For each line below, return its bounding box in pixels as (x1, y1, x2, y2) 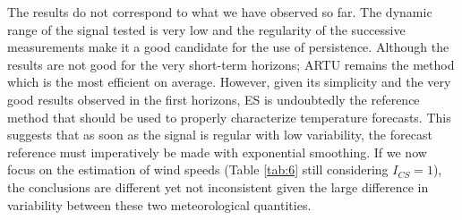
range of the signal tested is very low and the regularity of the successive (7, 20, 406, 38)
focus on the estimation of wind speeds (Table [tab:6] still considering (7, 160, 389, 179)
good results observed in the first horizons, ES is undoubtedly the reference (7, 89, 420, 108)
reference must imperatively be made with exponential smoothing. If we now (7, 142, 427, 161)
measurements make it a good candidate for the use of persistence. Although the (7, 38, 449, 56)
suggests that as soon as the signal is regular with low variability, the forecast (7, 125, 432, 144)
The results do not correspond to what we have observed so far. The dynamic (7, 3, 432, 21)
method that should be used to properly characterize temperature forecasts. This (7, 107, 451, 126)
